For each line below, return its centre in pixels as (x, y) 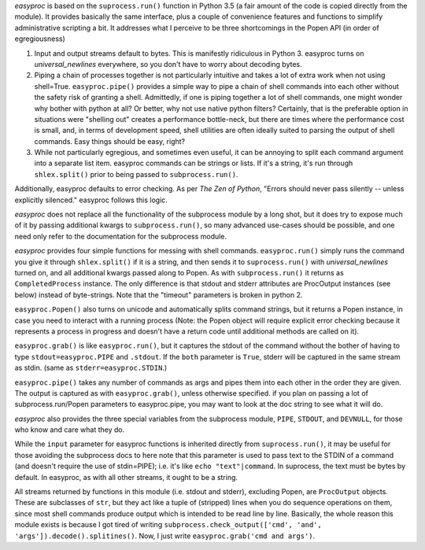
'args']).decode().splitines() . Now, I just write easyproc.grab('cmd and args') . (165, 536)
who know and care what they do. (70, 430)
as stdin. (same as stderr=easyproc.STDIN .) (91, 368)
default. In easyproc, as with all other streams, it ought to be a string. (126, 477)
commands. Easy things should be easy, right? (109, 141)
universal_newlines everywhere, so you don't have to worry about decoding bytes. (168, 64)
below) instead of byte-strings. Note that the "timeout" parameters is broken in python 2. (159, 294)
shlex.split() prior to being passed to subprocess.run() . (136, 174)
